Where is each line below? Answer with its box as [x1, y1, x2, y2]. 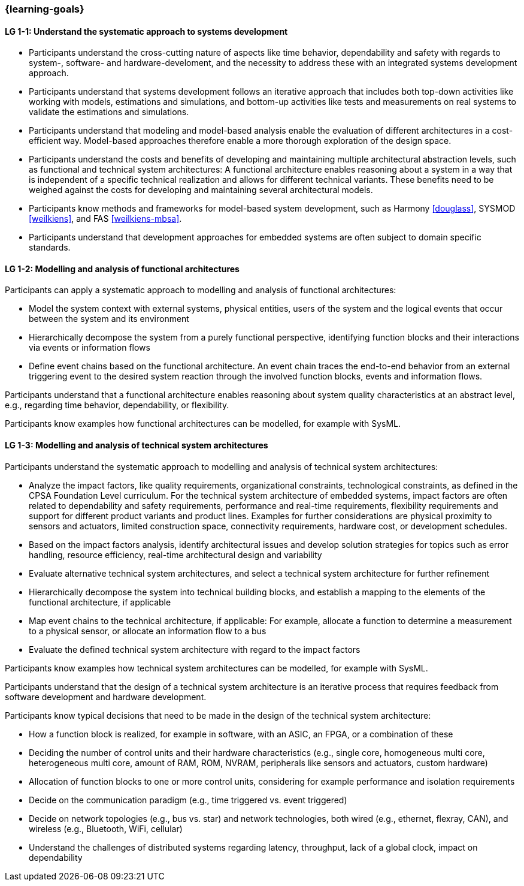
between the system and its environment [29, 314, 189, 324]
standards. [29, 242, 71, 253]
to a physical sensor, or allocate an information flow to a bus [29, 625, 266, 636]
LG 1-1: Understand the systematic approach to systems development [5, 26, 288, 37]
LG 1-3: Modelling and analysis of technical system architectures [5, 440, 268, 451]
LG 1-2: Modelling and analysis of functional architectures [5, 263, 240, 274]
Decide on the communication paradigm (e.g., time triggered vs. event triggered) [29, 794, 347, 805]
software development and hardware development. [5, 691, 207, 702]
